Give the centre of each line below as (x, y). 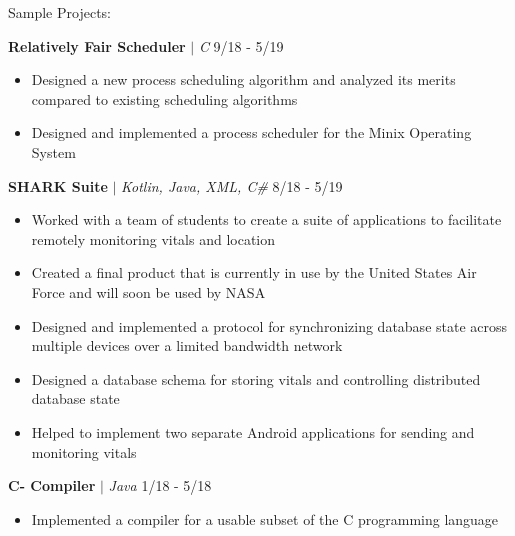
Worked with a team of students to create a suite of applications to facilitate (266, 219)
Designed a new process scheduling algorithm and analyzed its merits (243, 79)
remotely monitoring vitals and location (153, 238)
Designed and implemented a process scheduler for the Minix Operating (251, 132)
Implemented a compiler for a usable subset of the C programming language (265, 518)
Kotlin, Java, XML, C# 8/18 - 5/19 (232, 185)
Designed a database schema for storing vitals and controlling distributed (256, 378)
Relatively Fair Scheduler (97, 45)
